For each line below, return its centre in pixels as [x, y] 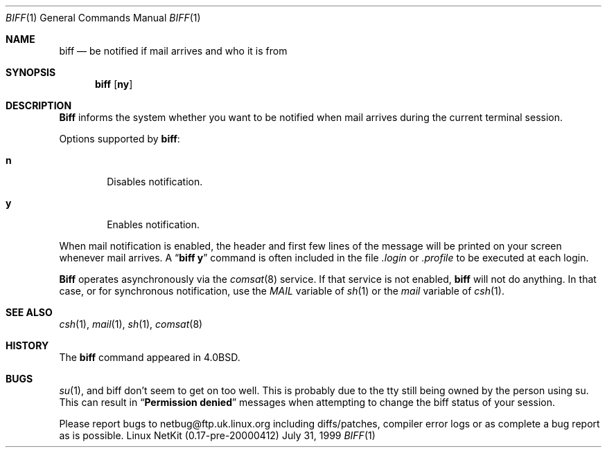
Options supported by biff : [120, 139]
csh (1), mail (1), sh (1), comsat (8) [131, 324]
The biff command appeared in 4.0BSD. [150, 357]
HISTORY [27, 345]
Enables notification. [153, 224]
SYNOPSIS [31, 72]
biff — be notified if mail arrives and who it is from [173, 51]
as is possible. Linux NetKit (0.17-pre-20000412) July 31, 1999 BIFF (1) [217, 435]
